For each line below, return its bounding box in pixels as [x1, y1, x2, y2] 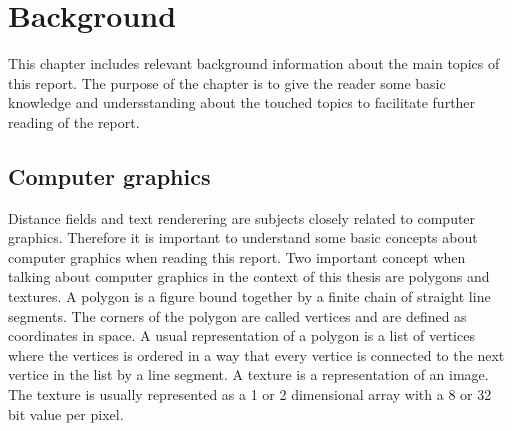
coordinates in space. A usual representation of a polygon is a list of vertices [8, 325, 475, 346]
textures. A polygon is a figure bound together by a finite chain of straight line [8, 286, 491, 307]
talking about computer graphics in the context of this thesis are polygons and [8, 266, 490, 287]
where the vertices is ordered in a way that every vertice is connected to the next [8, 344, 505, 365]
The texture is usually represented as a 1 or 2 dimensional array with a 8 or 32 [8, 384, 492, 405]
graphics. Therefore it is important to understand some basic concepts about [8, 227, 478, 248]
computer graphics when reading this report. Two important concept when [8, 246, 466, 267]
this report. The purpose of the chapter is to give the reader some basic [8, 72, 446, 93]
